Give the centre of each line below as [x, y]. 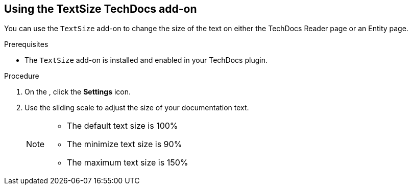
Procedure [22, 76]
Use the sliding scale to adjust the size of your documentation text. [137, 108]
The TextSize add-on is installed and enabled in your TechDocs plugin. [146, 60]
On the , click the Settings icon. [78, 92]
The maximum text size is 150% [128, 163]
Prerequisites [26, 44]
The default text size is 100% [123, 126]
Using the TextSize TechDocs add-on [101, 9]
